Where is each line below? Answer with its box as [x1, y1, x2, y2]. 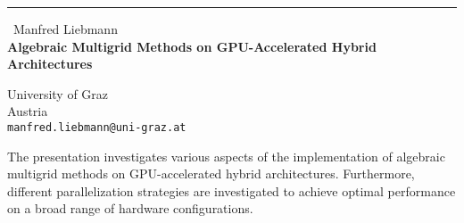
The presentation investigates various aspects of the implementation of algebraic [7, 146, 445, 165]
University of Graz [7, 84, 109, 103]
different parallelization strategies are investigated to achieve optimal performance [7, 181, 456, 200]
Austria [7, 102, 48, 120]
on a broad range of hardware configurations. [7, 199, 253, 218]
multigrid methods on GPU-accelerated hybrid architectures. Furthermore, [7, 164, 415, 183]
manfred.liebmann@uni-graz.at [7, 120, 186, 134]
